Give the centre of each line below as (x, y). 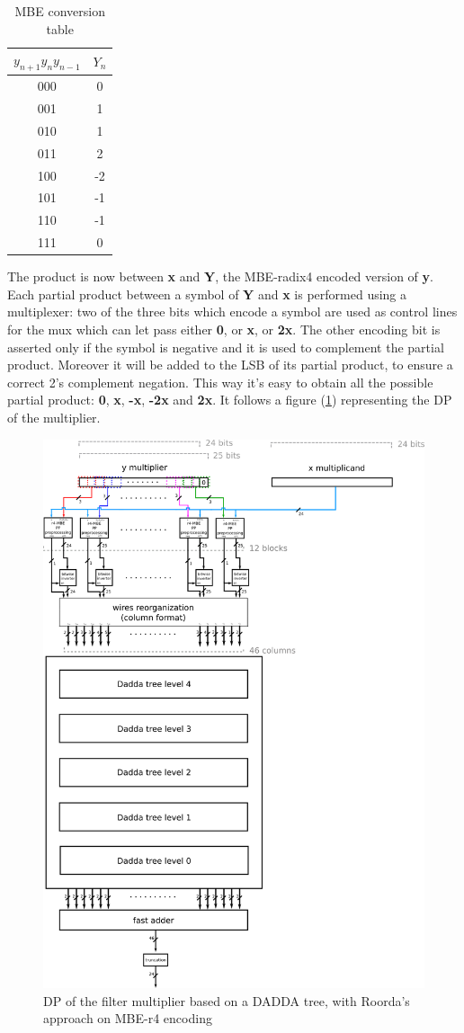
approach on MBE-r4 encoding (128, 1018)
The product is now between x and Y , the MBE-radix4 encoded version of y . (220, 276)
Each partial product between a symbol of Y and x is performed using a (207, 294)
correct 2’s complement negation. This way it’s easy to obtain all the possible (220, 382)
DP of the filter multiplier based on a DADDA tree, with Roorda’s (227, 1000)
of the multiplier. (54, 417)
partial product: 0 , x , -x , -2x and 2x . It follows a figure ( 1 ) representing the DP (230, 400)
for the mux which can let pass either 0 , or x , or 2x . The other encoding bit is (224, 329)
